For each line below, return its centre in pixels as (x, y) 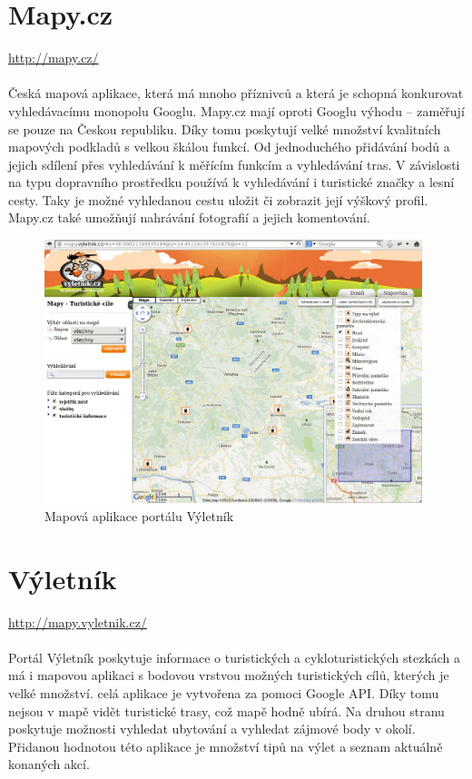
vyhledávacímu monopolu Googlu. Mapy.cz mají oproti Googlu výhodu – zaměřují (236, 110)
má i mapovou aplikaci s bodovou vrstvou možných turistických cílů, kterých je (229, 675)
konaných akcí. (49, 764)
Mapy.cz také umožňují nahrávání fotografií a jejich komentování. (189, 217)
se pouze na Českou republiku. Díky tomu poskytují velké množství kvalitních (225, 128)
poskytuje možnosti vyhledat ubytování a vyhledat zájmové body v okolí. (212, 729)
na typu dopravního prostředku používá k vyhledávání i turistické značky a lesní (231, 182)
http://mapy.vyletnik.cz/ (78, 621)
